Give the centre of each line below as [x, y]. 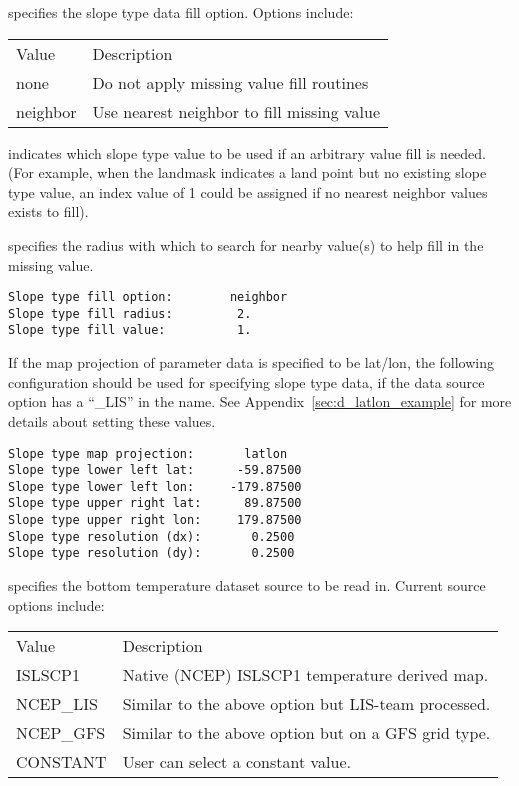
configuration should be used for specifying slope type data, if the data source [246, 381]
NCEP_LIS [57, 704]
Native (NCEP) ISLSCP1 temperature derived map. [305, 675]
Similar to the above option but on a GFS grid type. [306, 733]
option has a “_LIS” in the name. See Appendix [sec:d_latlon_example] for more [260, 401]
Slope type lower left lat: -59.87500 [155, 470]
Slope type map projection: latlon [148, 453]
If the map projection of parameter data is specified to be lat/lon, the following [251, 362]
